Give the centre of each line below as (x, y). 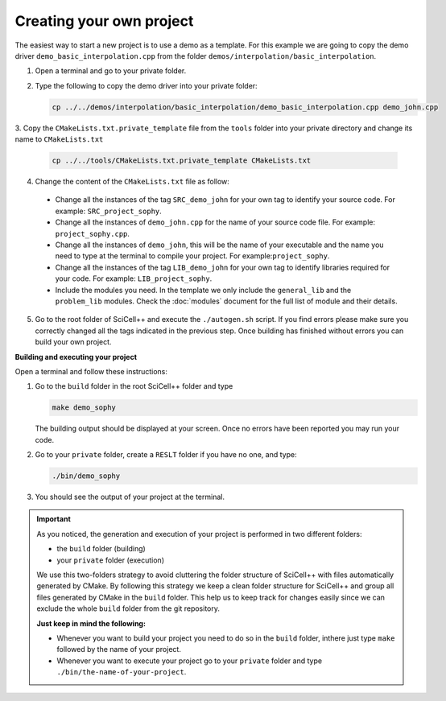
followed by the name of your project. (119, 649)
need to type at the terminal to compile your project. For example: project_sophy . (192, 256)
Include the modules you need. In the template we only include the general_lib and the (203, 290)
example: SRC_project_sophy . (109, 211)
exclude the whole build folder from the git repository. (128, 608)
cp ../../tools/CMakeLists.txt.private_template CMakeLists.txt (182, 161)
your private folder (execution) (111, 560)
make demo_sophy (84, 408)
